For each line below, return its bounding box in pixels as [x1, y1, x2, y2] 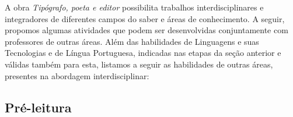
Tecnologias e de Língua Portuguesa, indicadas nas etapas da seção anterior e [5, 47, 281, 59]
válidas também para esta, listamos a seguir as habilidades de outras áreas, [5, 58, 273, 70]
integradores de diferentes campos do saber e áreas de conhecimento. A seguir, [5, 12, 285, 24]
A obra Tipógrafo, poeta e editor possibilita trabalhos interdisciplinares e [5, 1, 264, 13]
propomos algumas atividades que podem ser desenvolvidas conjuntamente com [5, 24, 288, 36]
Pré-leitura [5, 98, 72, 116]
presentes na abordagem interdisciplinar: [5, 69, 149, 81]
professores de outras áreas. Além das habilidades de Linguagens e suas [5, 35, 259, 47]
